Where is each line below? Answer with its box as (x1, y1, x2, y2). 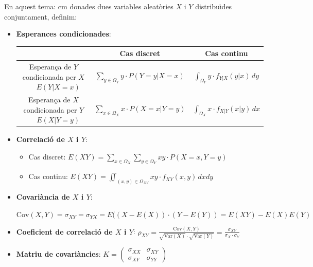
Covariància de (16, 191, 70, 202)
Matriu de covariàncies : (16, 248, 101, 259)
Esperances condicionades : (16, 28, 111, 39)
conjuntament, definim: (4, 11, 77, 22)
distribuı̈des (195, 1, 232, 11)
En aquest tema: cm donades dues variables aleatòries (4, 1, 173, 11)
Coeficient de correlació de (16, 226, 113, 237)
